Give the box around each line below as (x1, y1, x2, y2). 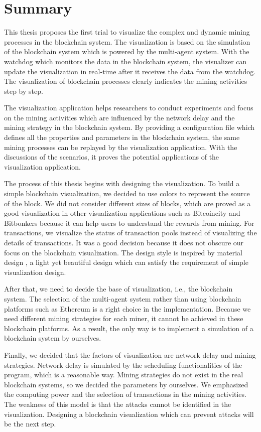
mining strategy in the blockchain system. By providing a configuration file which (4, 122, 255, 132)
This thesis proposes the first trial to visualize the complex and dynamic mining (4, 27, 250, 37)
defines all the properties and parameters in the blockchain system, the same (4, 132, 240, 142)
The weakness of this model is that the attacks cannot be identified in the (4, 398, 231, 409)
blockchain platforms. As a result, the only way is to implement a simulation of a (4, 323, 253, 333)
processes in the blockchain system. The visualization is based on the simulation (4, 36, 250, 47)
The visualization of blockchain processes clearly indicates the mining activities (4, 76, 247, 86)
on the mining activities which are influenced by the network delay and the (4, 112, 235, 122)
